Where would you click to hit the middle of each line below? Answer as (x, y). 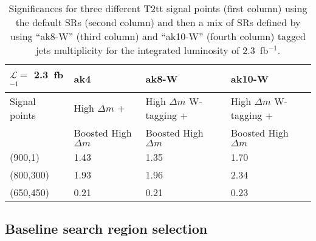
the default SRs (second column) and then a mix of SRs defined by (158, 22)
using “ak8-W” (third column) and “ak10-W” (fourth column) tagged (158, 36)
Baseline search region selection (106, 229)
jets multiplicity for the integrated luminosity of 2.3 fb (152, 50)
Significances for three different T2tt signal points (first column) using (158, 8)
